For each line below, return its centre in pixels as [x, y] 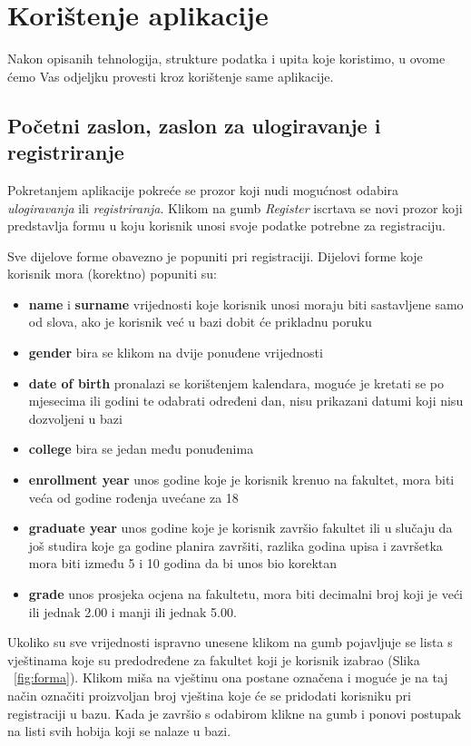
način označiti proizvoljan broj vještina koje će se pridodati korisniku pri [209, 695]
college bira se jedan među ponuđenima [141, 449]
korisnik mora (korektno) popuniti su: [112, 274]
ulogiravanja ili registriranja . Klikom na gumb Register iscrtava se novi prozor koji [235, 207]
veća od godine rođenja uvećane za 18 [133, 497]
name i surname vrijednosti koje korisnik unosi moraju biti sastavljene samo [246, 304]
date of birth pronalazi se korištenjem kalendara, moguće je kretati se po [236, 383]
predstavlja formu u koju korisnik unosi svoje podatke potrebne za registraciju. [226, 226]
